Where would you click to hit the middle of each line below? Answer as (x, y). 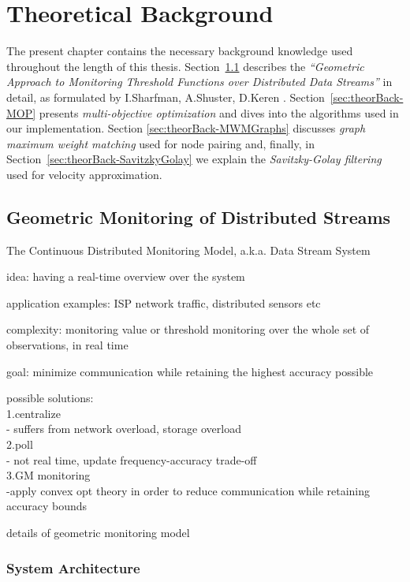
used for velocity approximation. (84, 174)
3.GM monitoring (48, 475)
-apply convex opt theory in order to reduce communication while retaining (188, 490)
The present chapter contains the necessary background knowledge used (180, 51)
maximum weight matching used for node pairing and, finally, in (160, 143)
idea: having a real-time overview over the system (126, 276)
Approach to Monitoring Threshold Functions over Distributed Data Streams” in (199, 82)
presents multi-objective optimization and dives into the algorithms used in (219, 112)
